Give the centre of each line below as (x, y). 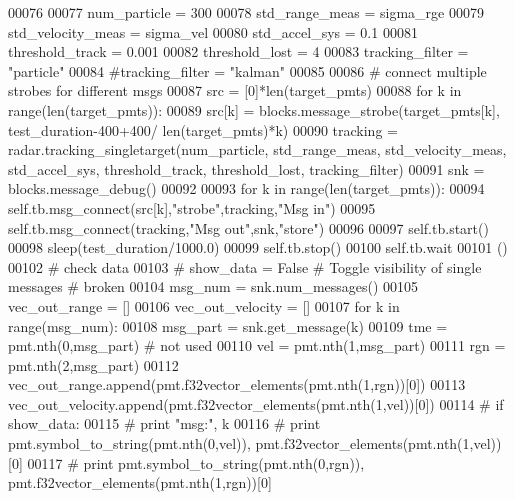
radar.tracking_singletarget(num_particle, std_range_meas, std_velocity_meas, (257, 149)
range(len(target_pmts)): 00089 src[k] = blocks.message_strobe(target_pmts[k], (254, 109)
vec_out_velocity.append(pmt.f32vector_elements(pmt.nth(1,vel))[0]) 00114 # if (256, 403)
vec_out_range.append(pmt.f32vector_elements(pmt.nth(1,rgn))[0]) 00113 (237, 384)
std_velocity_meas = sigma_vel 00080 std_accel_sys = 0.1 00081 (213, 31)
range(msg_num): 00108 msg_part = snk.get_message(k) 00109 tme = (228, 325)
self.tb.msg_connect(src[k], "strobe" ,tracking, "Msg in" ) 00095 (192, 207)
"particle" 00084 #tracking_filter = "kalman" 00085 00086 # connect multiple (247, 70)
